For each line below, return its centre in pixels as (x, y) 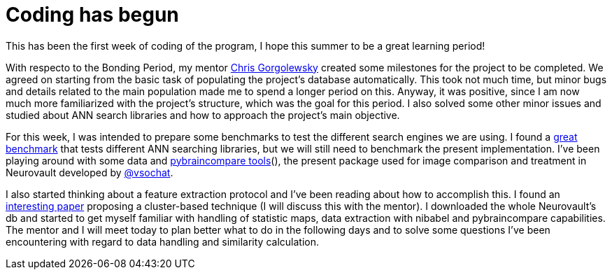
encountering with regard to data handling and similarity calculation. (162, 241)
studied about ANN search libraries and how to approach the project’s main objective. (203, 115)
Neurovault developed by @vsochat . (90, 172)
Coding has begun (92, 15)
